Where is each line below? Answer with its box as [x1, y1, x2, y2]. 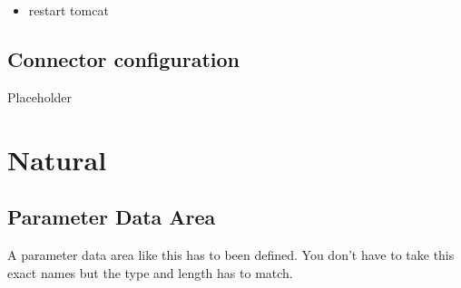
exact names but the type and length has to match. [7, 263, 293, 282]
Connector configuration [7, 44, 240, 72]
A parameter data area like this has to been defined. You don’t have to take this [7, 245, 455, 264]
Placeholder [7, 87, 73, 106]
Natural [7, 140, 107, 178]
